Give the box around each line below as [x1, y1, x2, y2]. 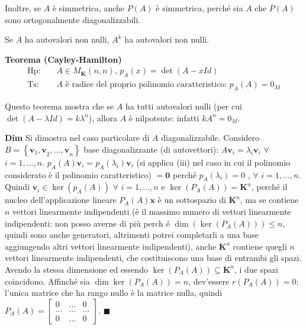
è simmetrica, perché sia [156, 2, 243, 14]
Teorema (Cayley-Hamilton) [5, 53, 122, 65]
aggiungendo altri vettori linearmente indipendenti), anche [5, 240, 217, 252]
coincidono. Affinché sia [5, 275, 90, 287]
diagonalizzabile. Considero [161, 131, 260, 144]
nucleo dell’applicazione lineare [5, 193, 117, 206]
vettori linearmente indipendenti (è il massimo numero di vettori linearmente [12, 205, 291, 217]
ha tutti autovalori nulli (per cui [125, 100, 242, 112]
